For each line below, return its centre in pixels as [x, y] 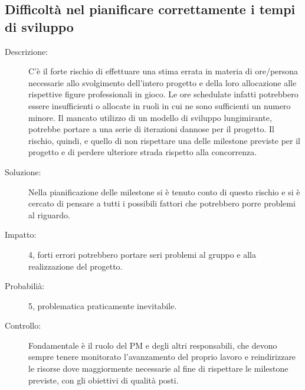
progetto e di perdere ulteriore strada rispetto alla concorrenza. [143, 152]
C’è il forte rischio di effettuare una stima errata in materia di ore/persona [163, 71]
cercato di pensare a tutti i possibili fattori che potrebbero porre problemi [162, 203]
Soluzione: [23, 171]
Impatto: [21, 235]
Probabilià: [25, 286]
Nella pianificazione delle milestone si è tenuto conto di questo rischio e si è [164, 191]
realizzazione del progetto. [76, 266]
